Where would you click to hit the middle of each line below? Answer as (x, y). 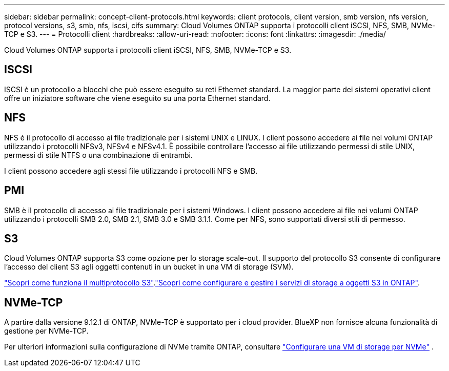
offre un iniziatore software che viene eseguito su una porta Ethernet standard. (137, 98)
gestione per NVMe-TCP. (46, 331)
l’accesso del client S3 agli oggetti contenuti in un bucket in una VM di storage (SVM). (149, 267)
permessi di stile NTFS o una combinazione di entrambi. (98, 155)
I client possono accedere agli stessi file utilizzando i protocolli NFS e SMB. (131, 171)
